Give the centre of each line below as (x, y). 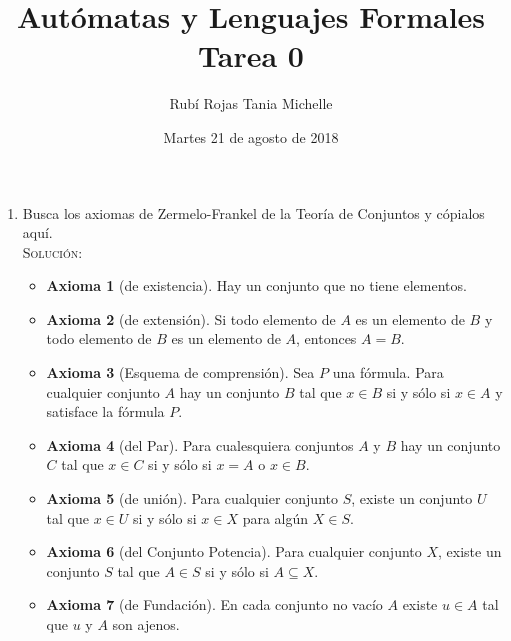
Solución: (52, 251)
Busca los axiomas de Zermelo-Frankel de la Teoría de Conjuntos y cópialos (253, 212)
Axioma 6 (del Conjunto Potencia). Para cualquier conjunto (234, 551)
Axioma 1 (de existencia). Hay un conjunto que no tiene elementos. (256, 285)
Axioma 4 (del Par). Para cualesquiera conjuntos (200, 444)
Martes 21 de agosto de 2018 (251, 136)
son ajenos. (146, 624)
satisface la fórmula (105, 411)
